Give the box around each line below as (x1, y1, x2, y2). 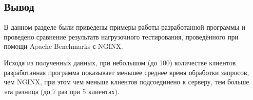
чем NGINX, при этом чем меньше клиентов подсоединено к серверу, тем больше (4, 77, 249, 87)
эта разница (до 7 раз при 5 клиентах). (4, 86, 119, 96)
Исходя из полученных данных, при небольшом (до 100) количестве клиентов (4, 57, 236, 67)
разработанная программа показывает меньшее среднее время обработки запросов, (4, 67, 249, 77)
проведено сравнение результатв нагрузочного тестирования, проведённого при (4, 31, 238, 41)
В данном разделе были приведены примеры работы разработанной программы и (4, 22, 246, 32)
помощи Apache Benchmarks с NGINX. (4, 41, 123, 51)
